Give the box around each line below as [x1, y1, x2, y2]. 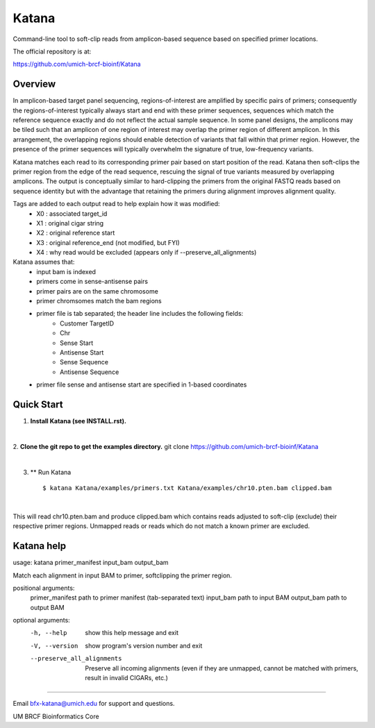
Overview [12, 78, 56, 90]
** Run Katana [30, 468, 72, 476]
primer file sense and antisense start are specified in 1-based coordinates [36, 380, 247, 389]
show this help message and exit [85, 629, 178, 637]
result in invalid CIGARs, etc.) [85, 674, 168, 682]
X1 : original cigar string [36, 219, 104, 227]
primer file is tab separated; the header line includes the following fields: [36, 310, 244, 318]
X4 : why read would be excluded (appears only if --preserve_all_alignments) [36, 248, 257, 257]
